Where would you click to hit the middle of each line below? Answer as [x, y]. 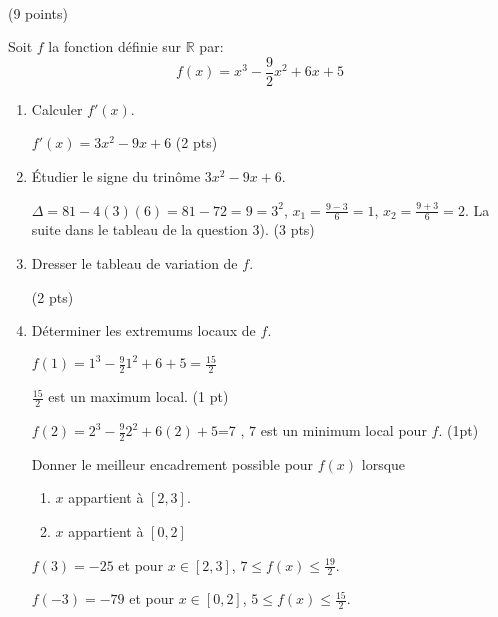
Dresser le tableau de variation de [134, 263]
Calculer [57, 108]
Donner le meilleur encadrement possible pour [172, 463]
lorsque [383, 463]
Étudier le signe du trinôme [116, 176]
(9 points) [38, 12]
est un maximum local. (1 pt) [138, 396]
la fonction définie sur [115, 46]
